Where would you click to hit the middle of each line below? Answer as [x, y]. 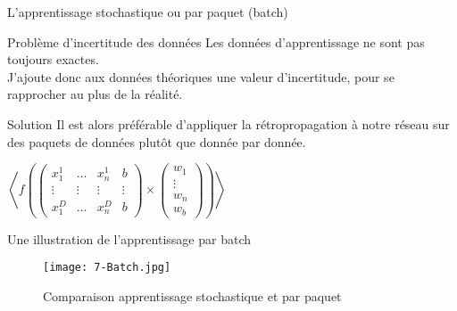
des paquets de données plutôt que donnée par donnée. [157, 141]
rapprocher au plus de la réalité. [95, 94]
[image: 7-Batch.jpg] [107, 268]
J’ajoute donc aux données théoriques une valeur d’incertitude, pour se [201, 76]
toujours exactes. [53, 59]
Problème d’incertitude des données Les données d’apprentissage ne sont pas [216, 41]
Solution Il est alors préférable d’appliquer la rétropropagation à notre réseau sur [228, 123]
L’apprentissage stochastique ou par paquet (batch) [148, 12]
